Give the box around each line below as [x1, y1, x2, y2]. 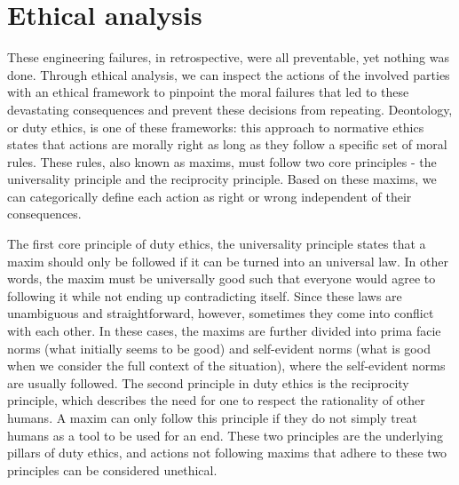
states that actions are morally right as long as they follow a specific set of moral [7, 135, 447, 154]
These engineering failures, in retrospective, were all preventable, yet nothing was [7, 48, 449, 67]
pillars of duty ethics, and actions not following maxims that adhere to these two [7, 443, 447, 462]
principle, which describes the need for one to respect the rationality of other [7, 391, 425, 409]
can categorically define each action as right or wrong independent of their [7, 187, 412, 205]
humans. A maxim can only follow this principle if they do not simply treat [7, 409, 417, 426]
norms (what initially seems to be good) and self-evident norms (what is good [7, 338, 431, 357]
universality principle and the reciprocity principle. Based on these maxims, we [7, 170, 437, 188]
